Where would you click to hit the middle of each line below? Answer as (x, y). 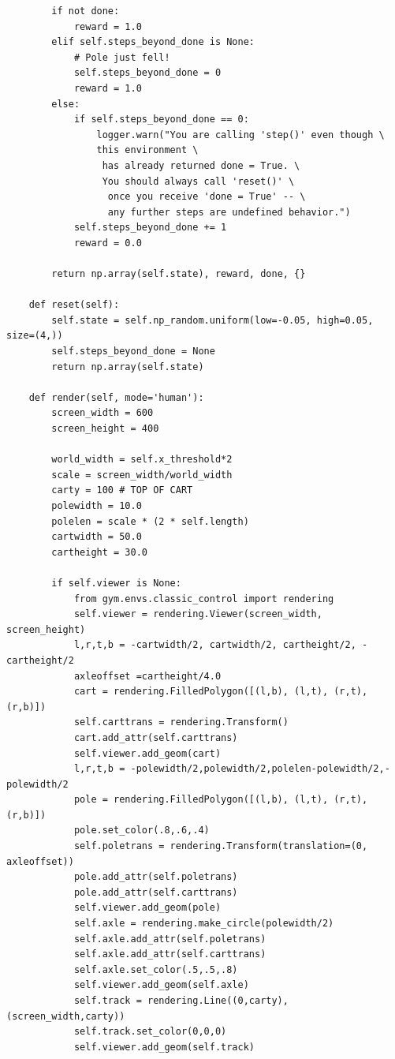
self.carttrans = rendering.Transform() (181, 722)
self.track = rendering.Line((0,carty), (181, 1001)
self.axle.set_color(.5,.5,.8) (156, 969)
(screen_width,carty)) (66, 1016)
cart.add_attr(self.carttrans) (156, 737)
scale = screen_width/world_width (142, 475)
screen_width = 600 (102, 413)
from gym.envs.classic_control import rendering (204, 599)
